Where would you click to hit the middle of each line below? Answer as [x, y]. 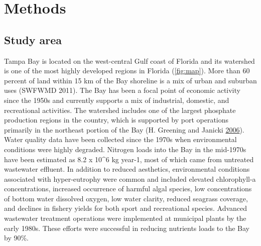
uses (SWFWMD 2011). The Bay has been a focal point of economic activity [122, 90]
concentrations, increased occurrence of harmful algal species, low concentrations [128, 189]
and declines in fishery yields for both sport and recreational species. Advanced [126, 208]
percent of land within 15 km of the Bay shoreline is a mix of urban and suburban [130, 80]
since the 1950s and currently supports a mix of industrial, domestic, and [117, 100]
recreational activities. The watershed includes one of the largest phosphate [120, 110]
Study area [33, 39]
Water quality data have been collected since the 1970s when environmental [120, 139]
